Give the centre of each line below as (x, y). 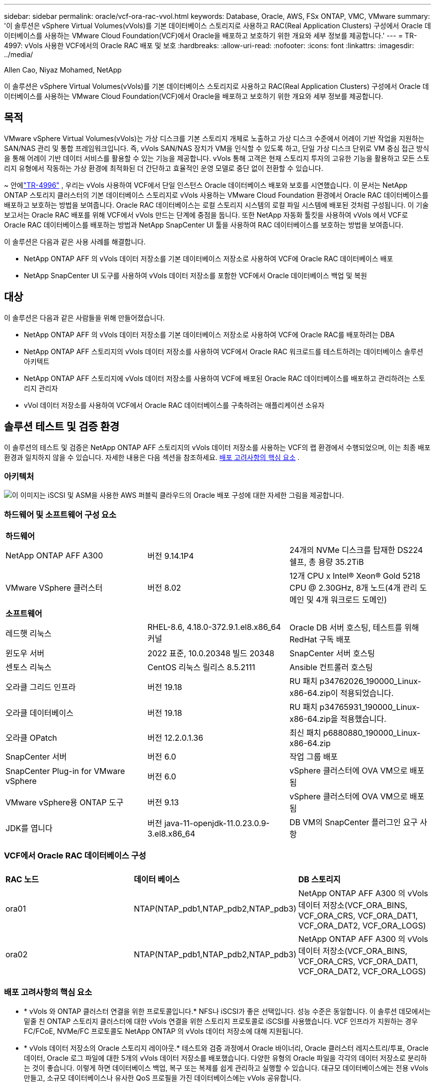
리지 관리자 (41, 388)
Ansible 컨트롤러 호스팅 (331, 667)
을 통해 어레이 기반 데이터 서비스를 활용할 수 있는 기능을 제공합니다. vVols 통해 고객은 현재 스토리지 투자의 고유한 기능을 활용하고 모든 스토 (217, 158)
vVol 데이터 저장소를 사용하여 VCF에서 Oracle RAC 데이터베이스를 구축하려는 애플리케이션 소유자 (174, 405)
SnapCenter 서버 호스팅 (332, 654)
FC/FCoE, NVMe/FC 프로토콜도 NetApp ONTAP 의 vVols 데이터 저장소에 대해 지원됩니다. (164, 1031)
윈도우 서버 (25, 654)
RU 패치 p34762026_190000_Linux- (355, 681)
